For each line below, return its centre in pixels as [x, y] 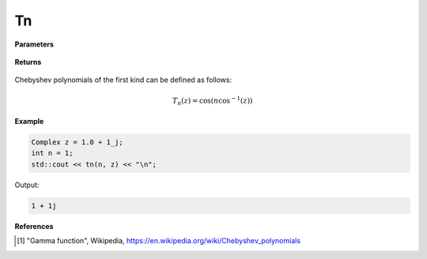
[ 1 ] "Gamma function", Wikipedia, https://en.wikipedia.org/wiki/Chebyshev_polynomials [159, 241]
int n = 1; [52, 153]
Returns [28, 62]
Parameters [34, 44]
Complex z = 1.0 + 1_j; [77, 143]
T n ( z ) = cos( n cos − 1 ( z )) [212, 101]
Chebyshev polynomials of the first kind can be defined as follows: [123, 80]
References [34, 226]
